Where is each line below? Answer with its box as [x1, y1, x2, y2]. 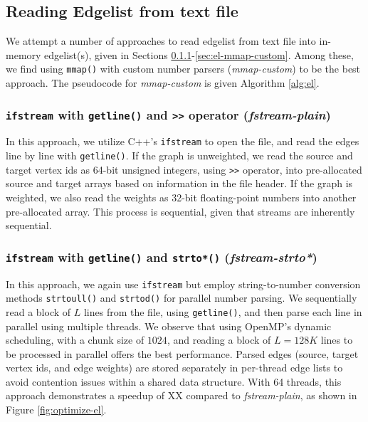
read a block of [6, 304, 71, 319]
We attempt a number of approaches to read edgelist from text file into [6, 33, 316, 48]
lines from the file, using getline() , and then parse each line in [83, 304, 362, 319]
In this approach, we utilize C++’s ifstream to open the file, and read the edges [6, 134, 359, 149]
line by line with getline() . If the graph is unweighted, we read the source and [6, 148, 353, 163]
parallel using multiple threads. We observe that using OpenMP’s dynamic [6, 318, 332, 333]
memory [6, 47, 41, 62]
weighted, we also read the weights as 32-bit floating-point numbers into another [6, 189, 357, 204]
